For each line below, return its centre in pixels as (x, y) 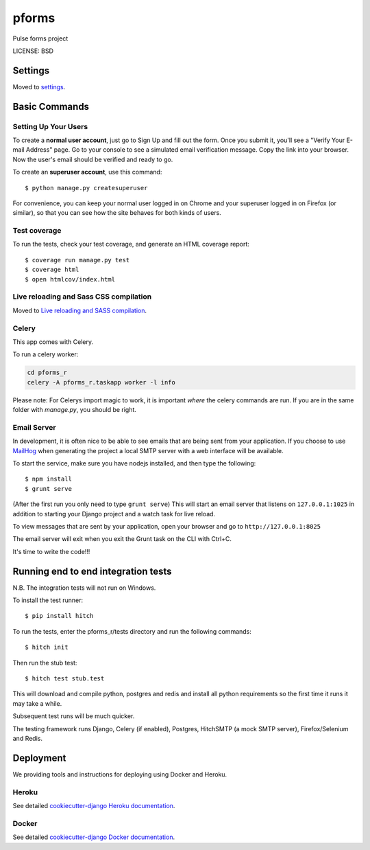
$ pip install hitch (59, 616)
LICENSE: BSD (33, 51)
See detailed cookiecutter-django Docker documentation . (94, 837)
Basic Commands (51, 106)
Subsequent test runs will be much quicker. (74, 716)
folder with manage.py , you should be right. (75, 410)
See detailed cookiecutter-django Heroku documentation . (94, 805)
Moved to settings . (39, 87)
